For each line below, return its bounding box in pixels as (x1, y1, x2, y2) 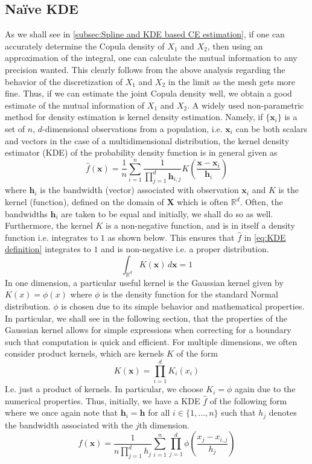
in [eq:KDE (244, 230, 286, 243)
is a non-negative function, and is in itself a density (106, 219, 295, 232)
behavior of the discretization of (5, 75, 123, 87)
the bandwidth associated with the (5, 418, 133, 431)
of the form (176, 347, 218, 360)
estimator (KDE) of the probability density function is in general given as (5, 146, 278, 159)
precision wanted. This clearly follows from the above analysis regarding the (5, 63, 285, 75)
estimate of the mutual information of (5, 98, 145, 111)
